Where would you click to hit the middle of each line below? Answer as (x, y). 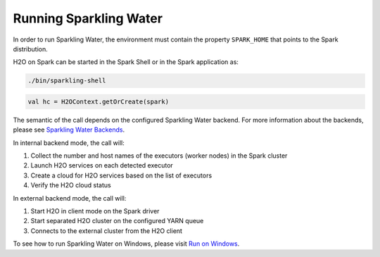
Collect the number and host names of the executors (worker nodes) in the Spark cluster (159, 156)
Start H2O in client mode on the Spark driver (95, 211)
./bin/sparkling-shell (67, 81)
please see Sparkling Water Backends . (69, 130)
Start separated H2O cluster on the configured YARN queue (117, 221)
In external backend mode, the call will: (70, 198)
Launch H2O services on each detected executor (102, 165)
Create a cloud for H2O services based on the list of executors (121, 175)
